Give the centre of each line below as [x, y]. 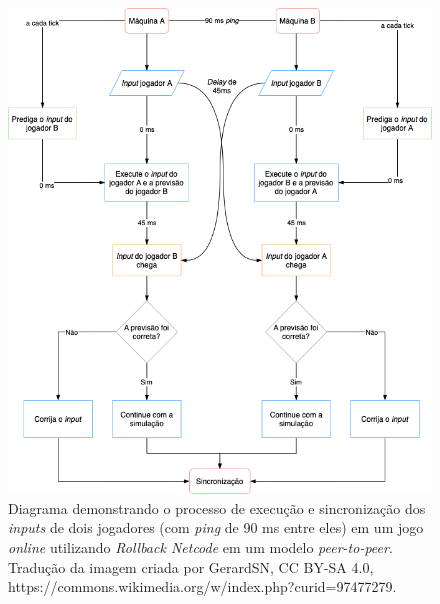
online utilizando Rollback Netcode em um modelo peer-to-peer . [200, 547]
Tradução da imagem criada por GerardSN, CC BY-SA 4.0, [191, 566]
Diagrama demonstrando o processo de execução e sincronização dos [217, 507]
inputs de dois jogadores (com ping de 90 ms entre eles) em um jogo [216, 527]
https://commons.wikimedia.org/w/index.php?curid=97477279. [202, 586]
